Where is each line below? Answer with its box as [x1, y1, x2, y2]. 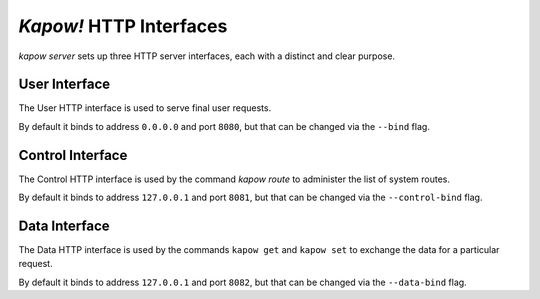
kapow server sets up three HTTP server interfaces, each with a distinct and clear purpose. [18, 50, 395, 62]
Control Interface [18, 146, 128, 164]
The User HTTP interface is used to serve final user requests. [18, 102, 272, 114]
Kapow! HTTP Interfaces [18, 15, 228, 37]
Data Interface [18, 217, 110, 234]
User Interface [18, 76, 111, 93]
